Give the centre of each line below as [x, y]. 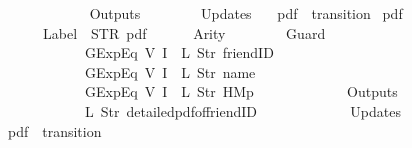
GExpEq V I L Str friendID [179, 52]
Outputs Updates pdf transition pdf [246, 13]
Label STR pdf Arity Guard [184, 32]
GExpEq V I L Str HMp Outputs [241, 91]
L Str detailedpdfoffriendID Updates [242, 110]
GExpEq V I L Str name [170, 71]
